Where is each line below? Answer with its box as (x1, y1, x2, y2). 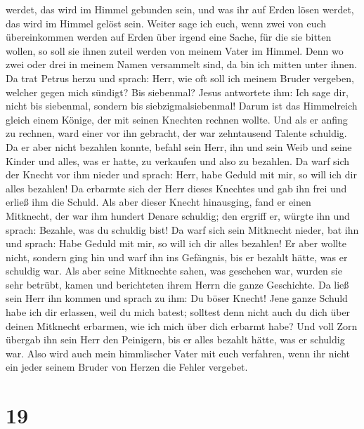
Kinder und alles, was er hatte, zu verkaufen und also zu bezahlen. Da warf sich (6, 153, 350, 168)
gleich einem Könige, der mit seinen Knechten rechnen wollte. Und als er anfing (6, 112, 348, 126)
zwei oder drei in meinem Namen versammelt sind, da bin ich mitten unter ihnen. (6, 57, 358, 72)
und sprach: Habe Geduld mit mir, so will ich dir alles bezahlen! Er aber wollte (6, 236, 346, 251)
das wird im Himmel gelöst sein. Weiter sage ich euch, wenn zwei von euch (6, 15, 327, 30)
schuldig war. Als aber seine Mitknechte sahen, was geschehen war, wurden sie (6, 263, 342, 278)
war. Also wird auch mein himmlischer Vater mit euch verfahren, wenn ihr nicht (6, 345, 351, 360)
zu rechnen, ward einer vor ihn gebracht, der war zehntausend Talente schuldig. (6, 126, 347, 140)
